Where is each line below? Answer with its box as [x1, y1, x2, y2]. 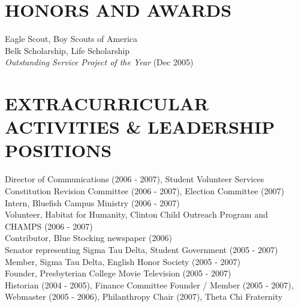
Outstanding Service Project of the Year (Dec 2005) [5, 56, 194, 68]
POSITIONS [5, 138, 112, 162]
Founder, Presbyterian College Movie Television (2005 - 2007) [5, 267, 231, 279]
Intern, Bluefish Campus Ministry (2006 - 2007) [5, 196, 180, 209]
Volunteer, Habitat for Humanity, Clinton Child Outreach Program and [5, 208, 268, 221]
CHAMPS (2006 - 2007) [5, 219, 93, 232]
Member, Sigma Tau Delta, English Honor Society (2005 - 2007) [5, 255, 240, 267]
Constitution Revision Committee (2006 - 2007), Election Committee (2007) [5, 185, 285, 197]
